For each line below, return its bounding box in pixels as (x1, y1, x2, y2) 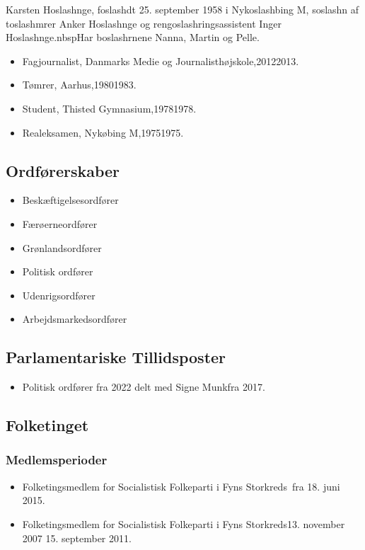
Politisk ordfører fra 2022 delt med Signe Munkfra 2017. (22, 379, 265, 394)
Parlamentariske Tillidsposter (6, 346, 226, 368)
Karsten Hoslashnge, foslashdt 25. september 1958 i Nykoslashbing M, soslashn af (6, 2, 359, 16)
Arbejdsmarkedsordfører (22, 311, 127, 326)
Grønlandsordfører (22, 240, 102, 255)
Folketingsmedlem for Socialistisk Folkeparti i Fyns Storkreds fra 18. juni (22, 479, 340, 493)
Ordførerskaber (6, 159, 120, 181)
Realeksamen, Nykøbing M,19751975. (22, 125, 184, 139)
